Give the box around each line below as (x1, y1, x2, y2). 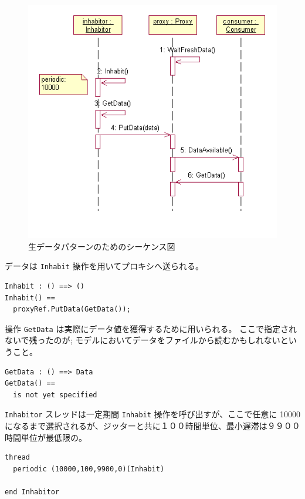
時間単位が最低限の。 (5, 431, 87, 443)
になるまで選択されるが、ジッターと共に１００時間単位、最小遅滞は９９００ (5, 420, 300, 432)
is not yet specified (13, 390, 97, 399)
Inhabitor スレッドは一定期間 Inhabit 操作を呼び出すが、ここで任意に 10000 (5, 408, 300, 420)
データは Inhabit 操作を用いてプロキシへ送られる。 (5, 260, 204, 272)
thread (5, 453, 30, 462)
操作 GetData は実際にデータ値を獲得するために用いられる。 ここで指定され (5, 322, 297, 334)
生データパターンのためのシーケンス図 (28, 240, 175, 252)
